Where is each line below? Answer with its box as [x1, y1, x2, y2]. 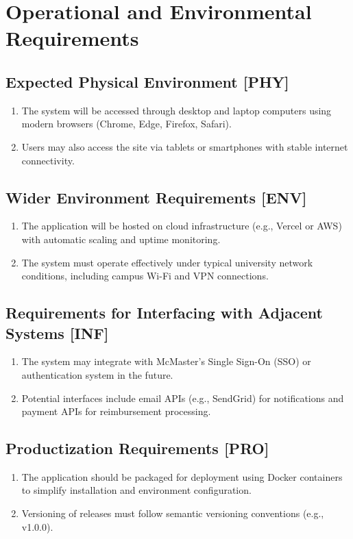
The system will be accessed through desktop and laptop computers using [21, 103, 332, 117]
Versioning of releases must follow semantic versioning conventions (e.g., [21, 506, 324, 521]
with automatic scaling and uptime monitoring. [21, 231, 221, 246]
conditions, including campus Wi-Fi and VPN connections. [21, 268, 269, 283]
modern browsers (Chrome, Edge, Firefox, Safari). [21, 116, 232, 131]
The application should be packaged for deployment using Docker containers [21, 469, 343, 484]
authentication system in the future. [21, 367, 173, 381]
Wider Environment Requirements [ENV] [5, 186, 307, 208]
